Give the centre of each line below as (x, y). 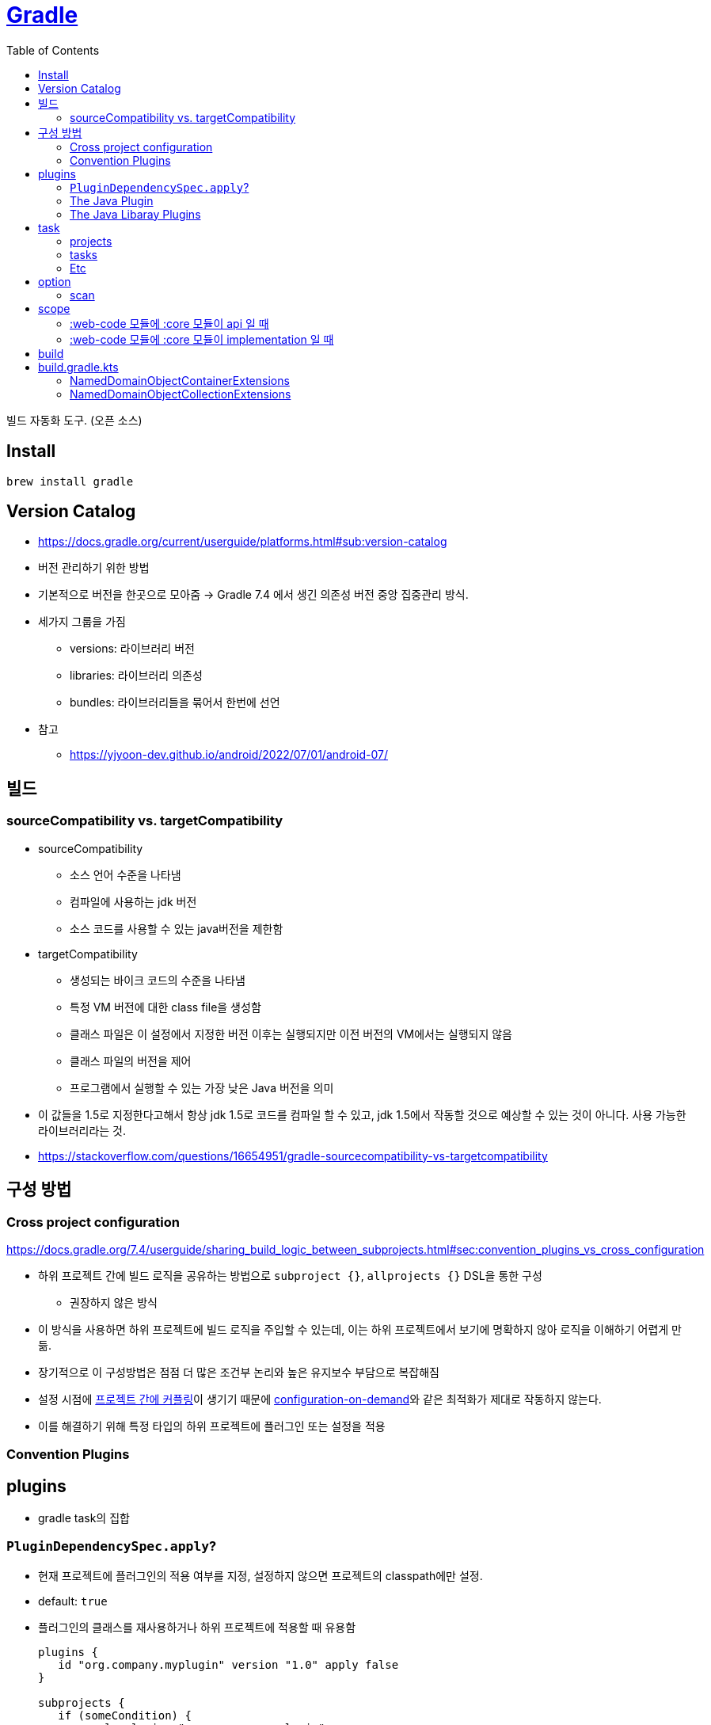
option (55, 281)
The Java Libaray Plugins (135, 214)
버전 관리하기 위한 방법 (94, 568)
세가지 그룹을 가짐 (82, 622)
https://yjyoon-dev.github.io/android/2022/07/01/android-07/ (229, 755)
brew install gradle (70, 481)
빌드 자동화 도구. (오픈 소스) (74, 420)
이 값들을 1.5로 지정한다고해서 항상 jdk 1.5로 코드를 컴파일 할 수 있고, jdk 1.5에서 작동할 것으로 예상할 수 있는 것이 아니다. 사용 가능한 (362, 1114)
